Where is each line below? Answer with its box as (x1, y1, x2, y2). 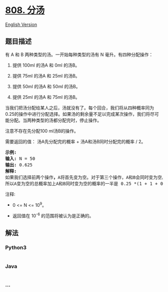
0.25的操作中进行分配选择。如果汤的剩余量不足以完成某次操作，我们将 (5, 111, 150, 117)
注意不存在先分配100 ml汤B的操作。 (5, 128, 79, 134)
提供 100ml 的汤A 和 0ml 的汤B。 (12, 62, 80, 68)
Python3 (5, 244, 26, 251)
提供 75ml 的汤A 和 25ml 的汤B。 (12, 73, 80, 79)
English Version (5, 21, 37, 28)
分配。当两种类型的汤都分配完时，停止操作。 (9, 117, 101, 123)
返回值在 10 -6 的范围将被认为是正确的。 (12, 212, 94, 219)
